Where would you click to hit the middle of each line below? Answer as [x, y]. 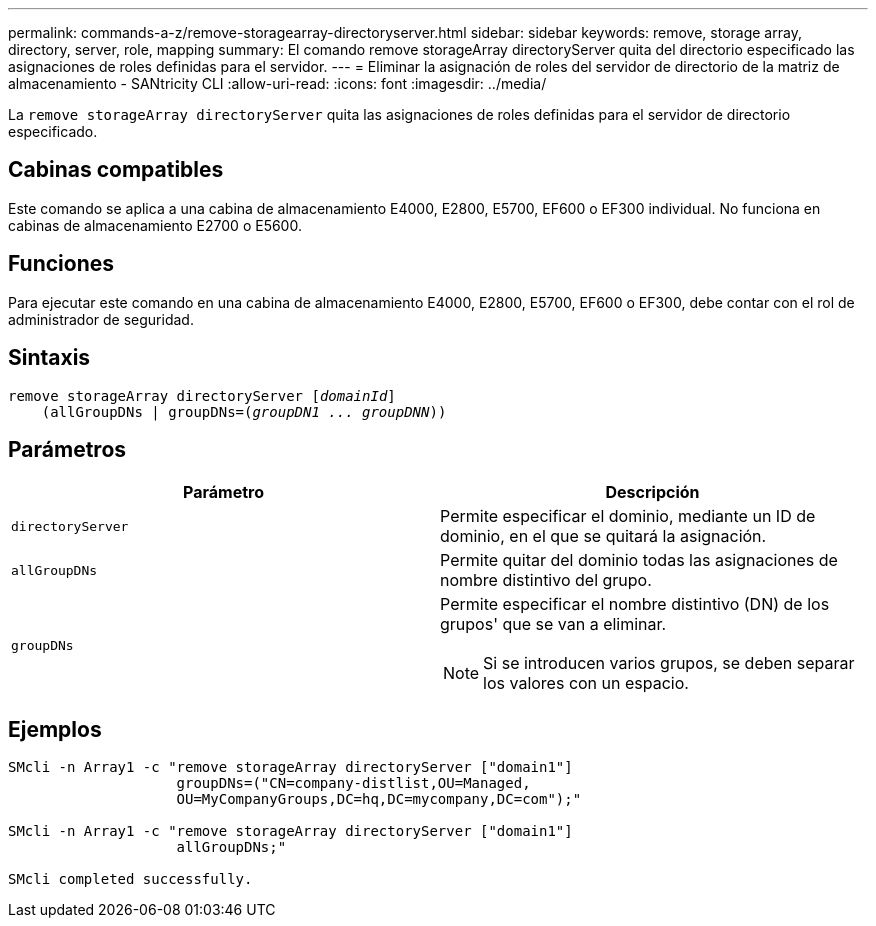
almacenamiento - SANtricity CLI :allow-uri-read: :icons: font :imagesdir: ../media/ [277, 83]
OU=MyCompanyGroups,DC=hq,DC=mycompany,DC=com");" [379, 799]
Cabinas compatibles [116, 170]
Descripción [652, 492]
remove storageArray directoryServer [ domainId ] [202, 395]
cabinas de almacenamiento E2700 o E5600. [155, 225]
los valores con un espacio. [586, 683]
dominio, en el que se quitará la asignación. [603, 536]
